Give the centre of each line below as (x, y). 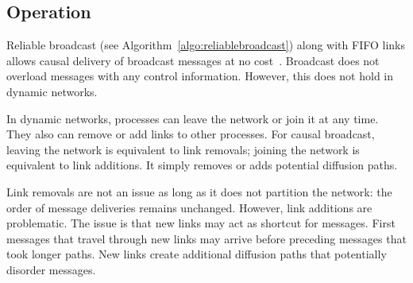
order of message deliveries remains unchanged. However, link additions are (189, 207)
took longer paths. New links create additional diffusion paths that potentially (197, 254)
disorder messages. (51, 269)
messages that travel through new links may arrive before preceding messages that (206, 238)
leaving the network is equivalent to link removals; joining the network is (183, 149)
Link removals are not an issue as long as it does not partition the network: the (199, 191)
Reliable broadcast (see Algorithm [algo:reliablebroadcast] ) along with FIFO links (206, 45)
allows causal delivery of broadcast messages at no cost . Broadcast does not (193, 60)
